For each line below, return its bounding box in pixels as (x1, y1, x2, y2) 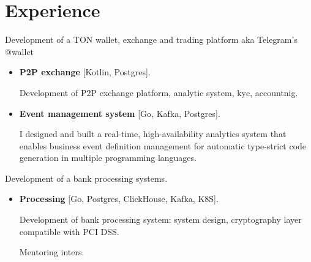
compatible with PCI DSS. (19, 225, 119, 238)
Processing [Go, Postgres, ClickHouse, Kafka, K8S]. (19, 192, 219, 205)
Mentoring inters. (19, 245, 84, 258)
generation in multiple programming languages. (19, 151, 197, 164)
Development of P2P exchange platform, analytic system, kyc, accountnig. (19, 86, 298, 99)
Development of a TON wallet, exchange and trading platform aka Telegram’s (5, 33, 298, 46)
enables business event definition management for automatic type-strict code (19, 139, 307, 152)
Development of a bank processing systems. (5, 171, 168, 184)
